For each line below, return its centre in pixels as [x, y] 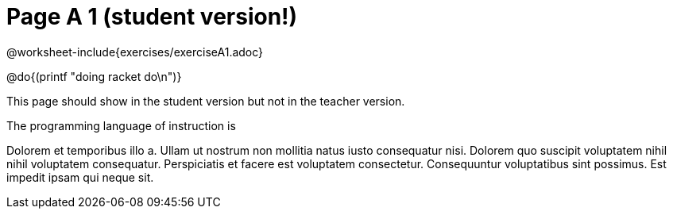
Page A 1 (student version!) [152, 17]
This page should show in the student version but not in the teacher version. [206, 101]
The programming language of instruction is [121, 125]
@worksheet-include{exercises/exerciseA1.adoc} [135, 52]
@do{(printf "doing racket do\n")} [94, 76]
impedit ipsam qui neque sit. [80, 177]
